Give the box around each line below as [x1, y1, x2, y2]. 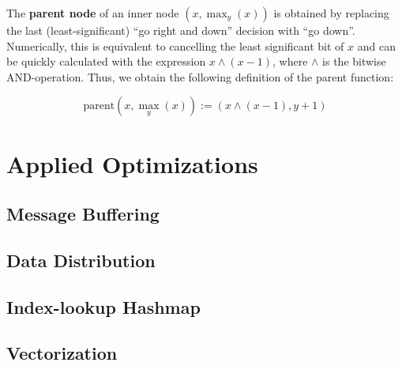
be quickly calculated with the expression [6, 53, 206, 70]
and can [357, 37, 396, 54]
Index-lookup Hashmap [6, 294, 201, 319]
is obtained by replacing [273, 5, 389, 21]
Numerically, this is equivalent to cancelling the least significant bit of [6, 37, 344, 54]
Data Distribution [6, 247, 156, 272]
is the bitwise [322, 53, 386, 70]
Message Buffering [6, 202, 160, 226]
